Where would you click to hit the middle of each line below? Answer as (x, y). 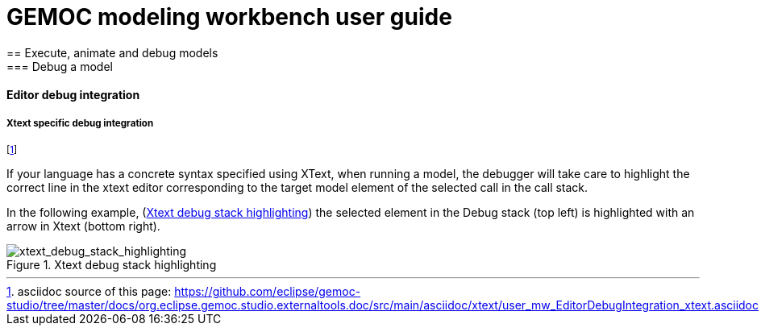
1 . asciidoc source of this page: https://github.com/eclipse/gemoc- (184, 292)
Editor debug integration (73, 95)
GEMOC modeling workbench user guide (229, 17)
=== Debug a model (60, 66)
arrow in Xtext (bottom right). (83, 226)
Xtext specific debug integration (80, 123)
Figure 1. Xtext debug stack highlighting (112, 265)
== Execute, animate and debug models (112, 52)
